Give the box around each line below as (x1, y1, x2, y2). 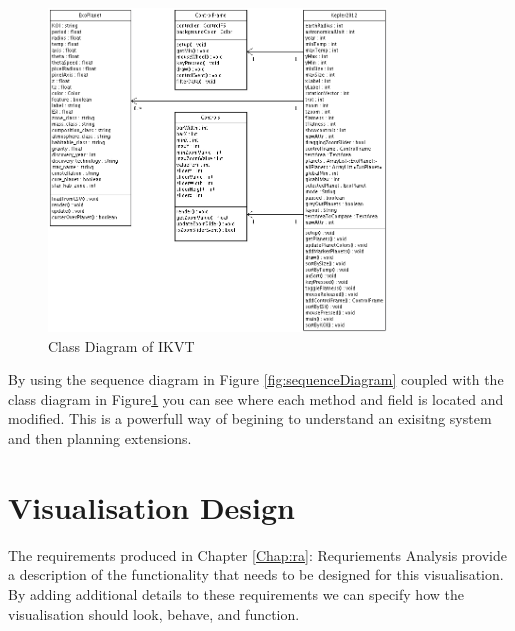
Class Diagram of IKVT (48, 335, 195, 356)
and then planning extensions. (8, 428, 192, 449)
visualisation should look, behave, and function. (8, 603, 300, 624)
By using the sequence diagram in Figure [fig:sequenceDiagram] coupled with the (8, 369, 504, 390)
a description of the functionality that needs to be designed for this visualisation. (8, 564, 504, 585)
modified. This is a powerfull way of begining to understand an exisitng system (8, 408, 492, 429)
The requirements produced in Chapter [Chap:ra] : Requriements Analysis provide (8, 544, 507, 565)
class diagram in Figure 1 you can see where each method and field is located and (8, 388, 504, 409)
